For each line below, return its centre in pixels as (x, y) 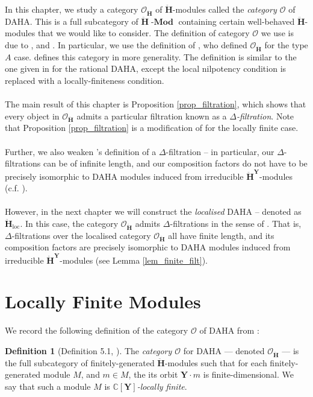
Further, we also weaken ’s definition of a (81, 151)
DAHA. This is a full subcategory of (72, 21)
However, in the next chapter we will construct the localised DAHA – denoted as (153, 211)
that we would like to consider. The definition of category (144, 33)
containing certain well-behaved (237, 21)
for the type (286, 44)
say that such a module (48, 386)
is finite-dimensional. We (249, 374)
